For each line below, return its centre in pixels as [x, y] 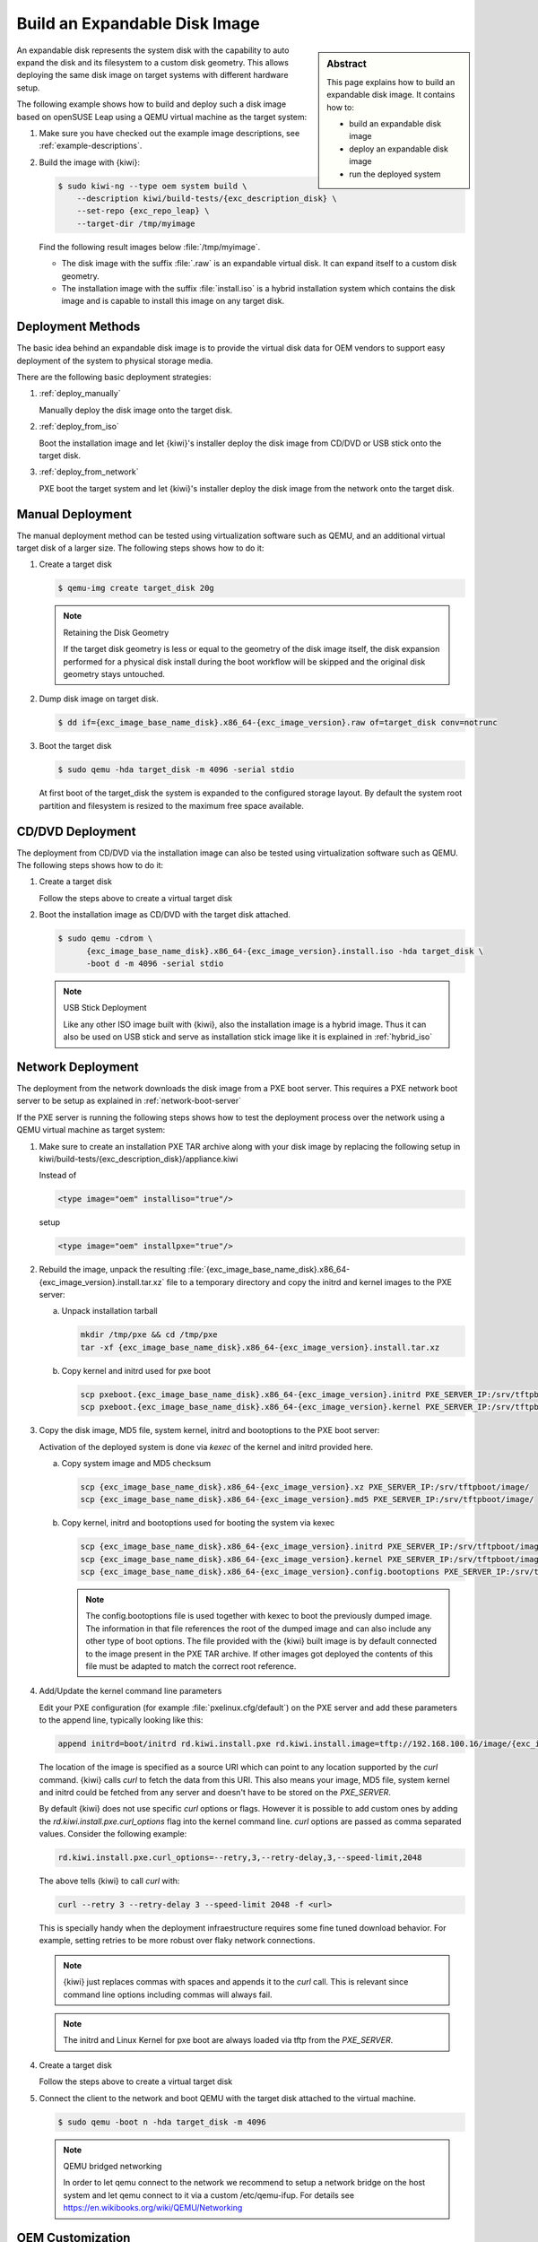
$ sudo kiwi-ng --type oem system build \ [152, 186]
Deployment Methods [78, 327]
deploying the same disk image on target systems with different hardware [152, 75]
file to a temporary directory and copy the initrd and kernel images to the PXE [309, 1282]
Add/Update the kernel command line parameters [130, 1691]
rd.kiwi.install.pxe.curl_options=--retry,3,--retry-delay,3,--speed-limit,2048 [240, 1858]
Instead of [58, 1176]
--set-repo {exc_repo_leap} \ [143, 211]
